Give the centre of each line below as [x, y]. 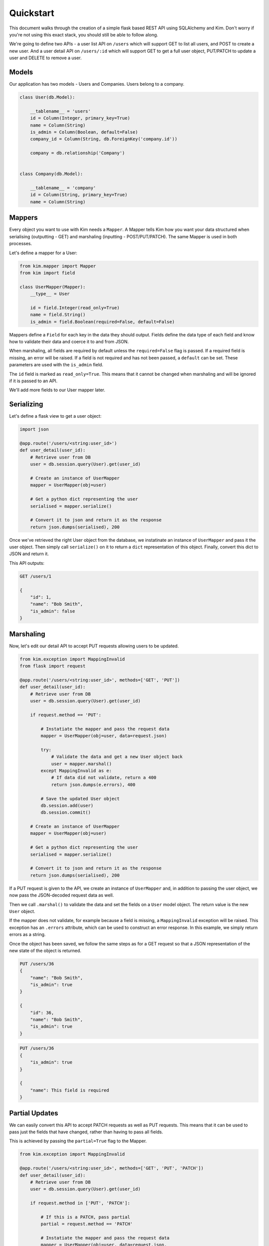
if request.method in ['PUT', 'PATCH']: [80, 1203]
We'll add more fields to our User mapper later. [57, 390]
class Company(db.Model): [51, 174]
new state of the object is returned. [45, 950]
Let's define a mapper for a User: [43, 253]
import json [34, 429]
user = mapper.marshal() [81, 764]
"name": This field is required [70, 1090]
